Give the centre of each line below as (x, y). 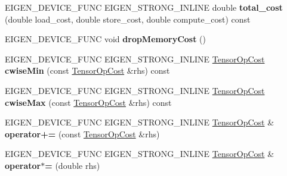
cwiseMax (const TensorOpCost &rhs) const (88, 102)
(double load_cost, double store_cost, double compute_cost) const (128, 19)
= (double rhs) (72, 165)
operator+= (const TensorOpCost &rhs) (82, 133)
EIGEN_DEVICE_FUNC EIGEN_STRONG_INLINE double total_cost (144, 7)
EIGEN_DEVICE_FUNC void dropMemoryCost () (105, 39)
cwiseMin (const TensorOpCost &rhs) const (87, 70)
